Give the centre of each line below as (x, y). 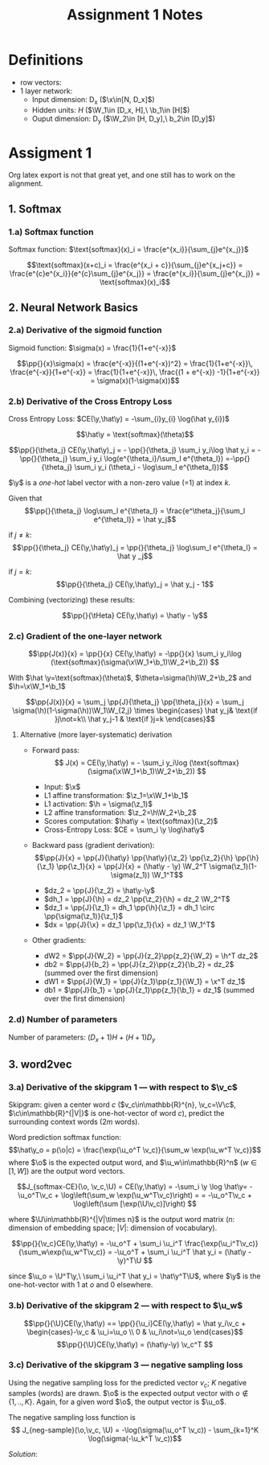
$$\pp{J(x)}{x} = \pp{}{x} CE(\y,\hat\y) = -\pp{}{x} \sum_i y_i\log (135, 654)
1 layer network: (46, 91)
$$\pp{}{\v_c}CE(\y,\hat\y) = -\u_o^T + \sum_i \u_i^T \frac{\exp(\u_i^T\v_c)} (135, 1244)
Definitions (46, 60)
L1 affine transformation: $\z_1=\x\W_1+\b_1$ (116, 796)
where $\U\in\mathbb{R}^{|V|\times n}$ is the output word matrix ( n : (122, 1220)
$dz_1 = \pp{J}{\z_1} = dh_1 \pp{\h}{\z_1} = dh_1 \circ (129, 907)
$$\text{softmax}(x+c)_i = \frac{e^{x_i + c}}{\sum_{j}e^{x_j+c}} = (135, 265)
